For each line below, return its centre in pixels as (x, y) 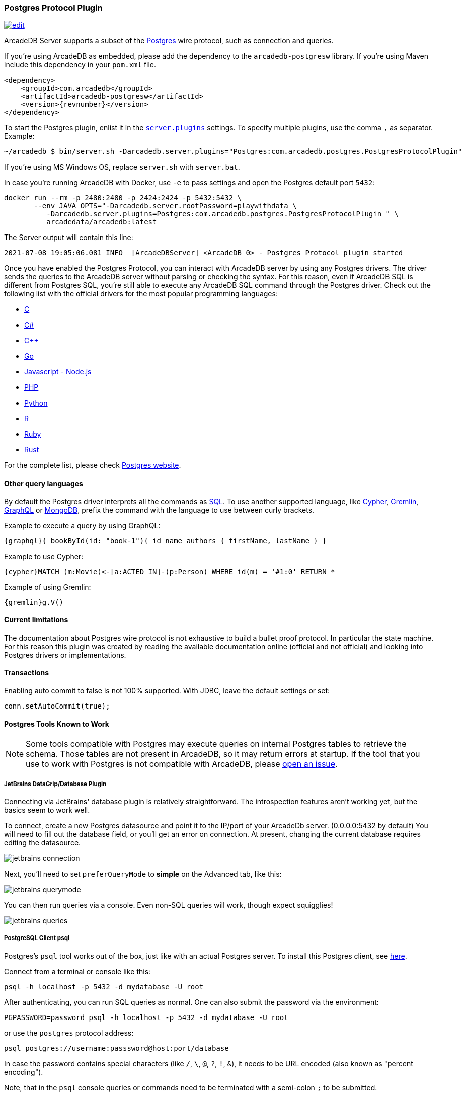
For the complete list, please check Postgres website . (93, 465)
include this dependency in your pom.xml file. (80, 65)
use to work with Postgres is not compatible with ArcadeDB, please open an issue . (182, 764)
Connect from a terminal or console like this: (77, 971)
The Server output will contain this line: (69, 238)
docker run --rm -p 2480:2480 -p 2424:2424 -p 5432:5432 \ (123, 198)
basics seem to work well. (47, 810)
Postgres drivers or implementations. (65, 655)
